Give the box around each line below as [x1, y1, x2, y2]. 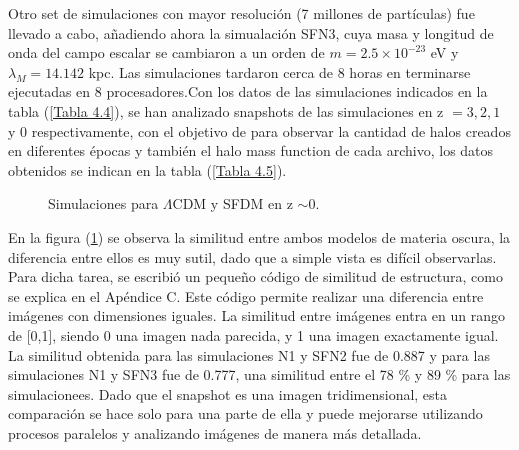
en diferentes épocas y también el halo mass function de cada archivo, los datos [8, 140, 494, 161]
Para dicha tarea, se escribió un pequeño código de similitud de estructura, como [8, 266, 503, 287]
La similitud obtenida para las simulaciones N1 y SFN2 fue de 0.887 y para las [8, 344, 490, 365]
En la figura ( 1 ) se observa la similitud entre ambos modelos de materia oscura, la [8, 226, 511, 247]
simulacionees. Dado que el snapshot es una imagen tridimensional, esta [8, 383, 448, 404]
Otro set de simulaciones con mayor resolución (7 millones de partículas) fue [8, 3, 475, 23]
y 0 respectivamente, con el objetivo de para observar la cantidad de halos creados [8, 120, 511, 141]
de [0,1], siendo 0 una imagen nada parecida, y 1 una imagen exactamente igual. [8, 324, 499, 345]
